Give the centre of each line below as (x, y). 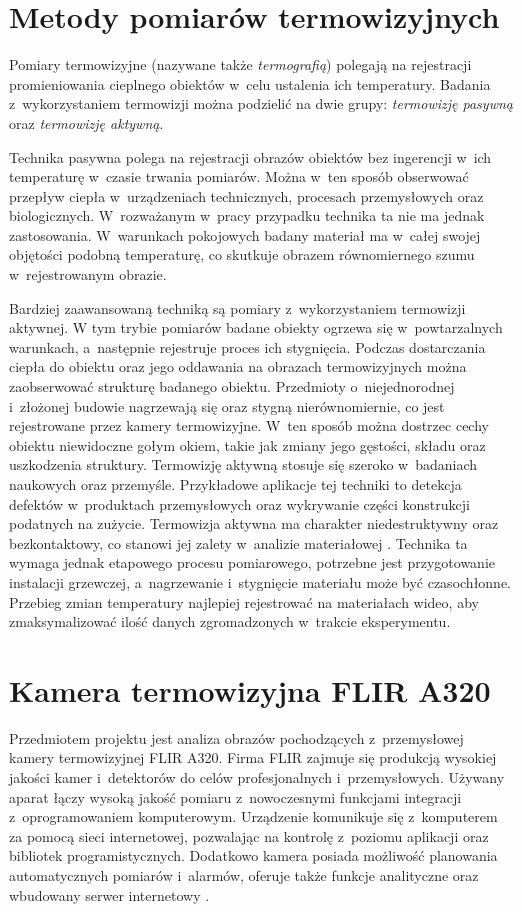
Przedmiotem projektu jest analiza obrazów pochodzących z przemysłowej (236, 737)
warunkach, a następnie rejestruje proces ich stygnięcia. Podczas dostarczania (247, 346)
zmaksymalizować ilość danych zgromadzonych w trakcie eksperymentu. (230, 621)
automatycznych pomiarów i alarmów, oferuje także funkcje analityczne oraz (244, 875)
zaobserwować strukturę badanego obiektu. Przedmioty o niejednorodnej (232, 386)
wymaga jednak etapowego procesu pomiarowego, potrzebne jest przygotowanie (252, 562)
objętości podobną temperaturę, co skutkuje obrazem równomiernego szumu (242, 254)
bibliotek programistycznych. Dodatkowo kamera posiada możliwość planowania (253, 855)
